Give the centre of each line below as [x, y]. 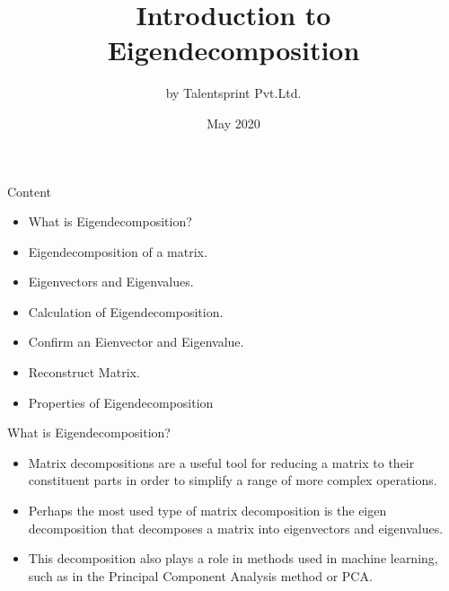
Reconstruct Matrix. [84, 372]
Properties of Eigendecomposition [121, 402]
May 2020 [233, 123]
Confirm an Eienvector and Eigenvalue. [136, 342]
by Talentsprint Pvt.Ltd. [233, 93]
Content [29, 191]
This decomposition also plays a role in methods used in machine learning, [233, 558]
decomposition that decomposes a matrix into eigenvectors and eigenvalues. [236, 528]
